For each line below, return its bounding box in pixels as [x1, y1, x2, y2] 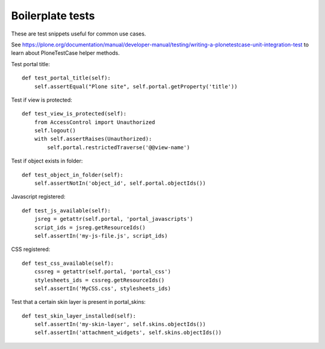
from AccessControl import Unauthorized [34, 119, 156, 126]
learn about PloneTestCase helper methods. [11, 49, 120, 57]
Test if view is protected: [11, 96, 72, 103]
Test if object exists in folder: [11, 157, 83, 165]
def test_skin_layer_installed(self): [22, 312, 137, 319]
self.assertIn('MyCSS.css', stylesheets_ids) [34, 285, 172, 292]
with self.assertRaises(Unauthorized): [34, 135, 152, 143]
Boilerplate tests [11, 9, 96, 22]
